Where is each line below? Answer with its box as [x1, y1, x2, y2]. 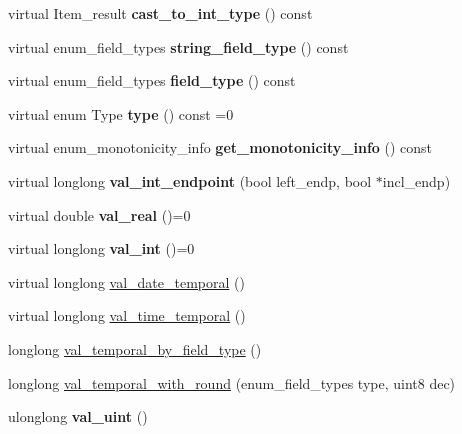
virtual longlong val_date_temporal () [8, 271, 245, 292]
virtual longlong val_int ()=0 [8, 238, 195, 259]
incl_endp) [382, 170, 451, 191]
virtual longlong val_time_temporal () [8, 305, 246, 326]
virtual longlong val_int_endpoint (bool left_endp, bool [8, 170, 372, 191]
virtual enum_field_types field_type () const [8, 70, 296, 91]
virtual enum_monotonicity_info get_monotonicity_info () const [8, 137, 433, 158]
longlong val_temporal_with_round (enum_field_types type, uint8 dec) [8, 372, 456, 393]
